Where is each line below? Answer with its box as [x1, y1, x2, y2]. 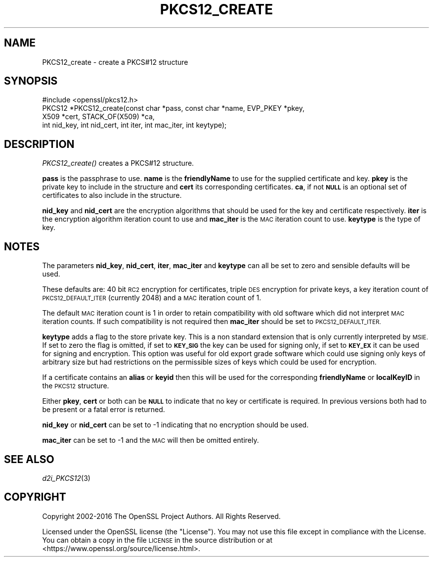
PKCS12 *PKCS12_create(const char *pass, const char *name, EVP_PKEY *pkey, [42, 104, 305, 113]
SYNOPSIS [4, 75, 58, 88]
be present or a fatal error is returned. [42, 405, 165, 414]
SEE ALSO [4, 453, 54, 466]
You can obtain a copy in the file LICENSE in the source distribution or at [42, 535, 273, 544]
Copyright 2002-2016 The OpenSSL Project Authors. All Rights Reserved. [42, 512, 281, 520]
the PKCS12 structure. [42, 381, 109, 390]
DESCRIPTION [4, 138, 75, 150]
